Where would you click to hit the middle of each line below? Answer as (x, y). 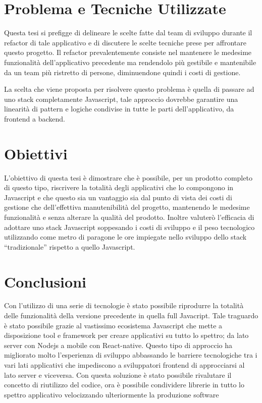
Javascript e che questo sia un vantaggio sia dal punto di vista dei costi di (118, 197)
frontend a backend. (35, 118)
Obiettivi (36, 153)
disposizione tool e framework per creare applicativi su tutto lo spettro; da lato (126, 335)
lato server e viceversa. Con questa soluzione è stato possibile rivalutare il (118, 375)
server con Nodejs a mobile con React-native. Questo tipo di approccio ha (118, 345)
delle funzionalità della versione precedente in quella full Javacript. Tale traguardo (131, 315)
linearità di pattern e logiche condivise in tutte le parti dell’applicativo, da (119, 109)
